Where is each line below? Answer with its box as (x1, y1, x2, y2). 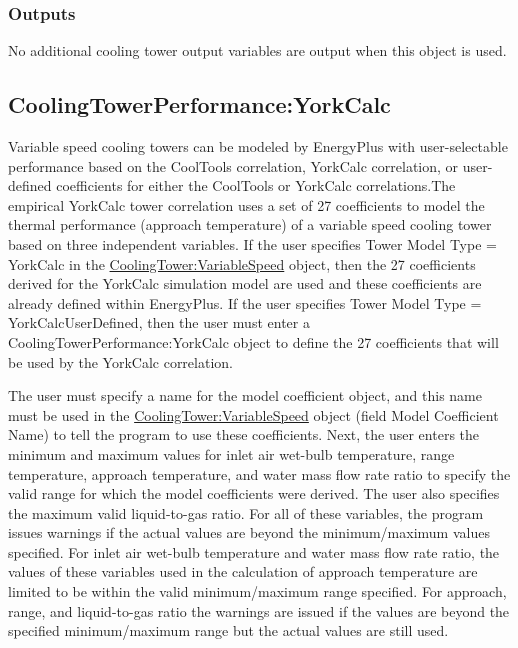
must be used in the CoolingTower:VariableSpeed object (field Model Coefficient (8, 404, 499, 425)
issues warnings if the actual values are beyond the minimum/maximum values (8, 522, 490, 543)
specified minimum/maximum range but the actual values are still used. (8, 620, 449, 641)
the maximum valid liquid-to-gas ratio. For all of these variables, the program (8, 502, 484, 523)
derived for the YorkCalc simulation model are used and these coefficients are (8, 273, 482, 294)
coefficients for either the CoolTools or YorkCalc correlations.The (56, 175, 456, 196)
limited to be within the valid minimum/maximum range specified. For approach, (8, 581, 507, 602)
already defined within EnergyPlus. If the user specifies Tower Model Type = (8, 292, 482, 313)
